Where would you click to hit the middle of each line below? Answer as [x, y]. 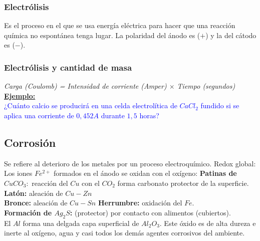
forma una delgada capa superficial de [81, 223]
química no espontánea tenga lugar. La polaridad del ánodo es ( [102, 35]
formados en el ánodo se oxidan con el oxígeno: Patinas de [145, 173]
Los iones [18, 173]
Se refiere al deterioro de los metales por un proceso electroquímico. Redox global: [130, 163]
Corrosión [30, 142]
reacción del [50, 183]
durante [113, 115]
